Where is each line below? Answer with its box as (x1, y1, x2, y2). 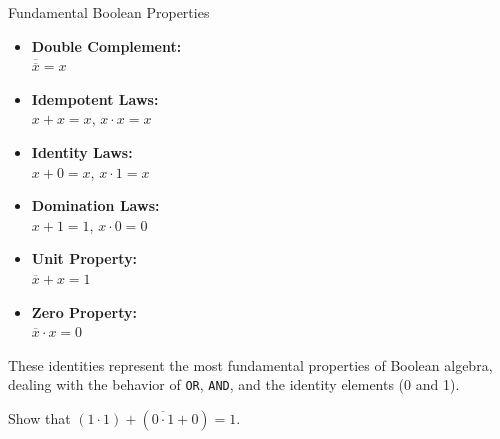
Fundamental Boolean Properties (8, 2, 210, 22)
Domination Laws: (31, 195, 160, 216)
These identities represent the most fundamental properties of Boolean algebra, (8, 354, 493, 375)
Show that (8, 407, 71, 428)
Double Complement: (31, 35, 182, 56)
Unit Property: (31, 248, 138, 269)
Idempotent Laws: (31, 88, 159, 109)
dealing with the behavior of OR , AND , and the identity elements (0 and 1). (8, 374, 460, 395)
